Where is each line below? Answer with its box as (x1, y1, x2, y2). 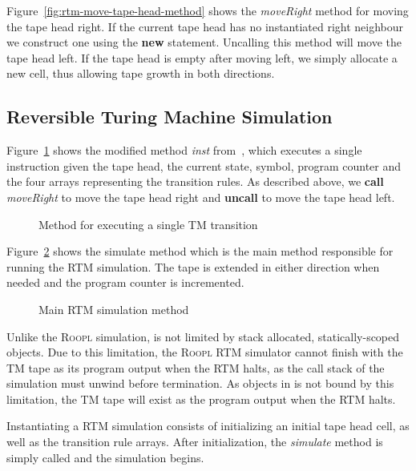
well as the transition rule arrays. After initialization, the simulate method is (6, 433, 383, 450)
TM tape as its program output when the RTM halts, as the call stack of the (6, 359, 385, 376)
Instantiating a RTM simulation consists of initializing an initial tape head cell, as (6, 417, 410, 434)
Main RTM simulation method (38, 300, 189, 317)
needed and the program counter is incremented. (6, 274, 244, 291)
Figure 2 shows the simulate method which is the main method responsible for (6, 243, 394, 260)
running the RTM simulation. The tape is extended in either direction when (6, 258, 380, 275)
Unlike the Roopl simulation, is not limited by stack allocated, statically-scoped (6, 328, 400, 344)
